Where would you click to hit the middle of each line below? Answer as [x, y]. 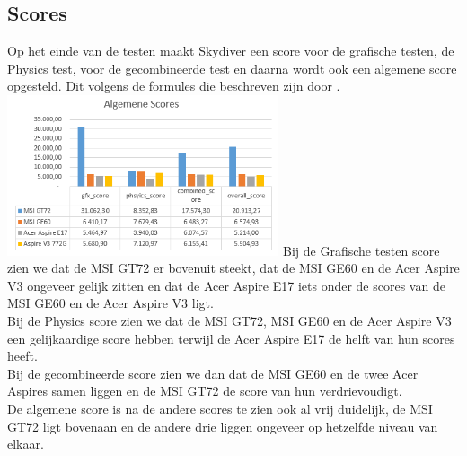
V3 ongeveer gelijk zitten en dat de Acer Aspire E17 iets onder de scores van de [226, 285]
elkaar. [26, 444]
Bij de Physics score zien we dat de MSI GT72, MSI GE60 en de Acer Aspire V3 [229, 320]
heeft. [22, 356]
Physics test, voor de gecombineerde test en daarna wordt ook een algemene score [232, 68]
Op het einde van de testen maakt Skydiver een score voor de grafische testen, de [231, 51]
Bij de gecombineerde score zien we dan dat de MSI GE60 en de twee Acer [213, 373]
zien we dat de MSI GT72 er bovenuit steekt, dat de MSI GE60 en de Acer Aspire [233, 268]
